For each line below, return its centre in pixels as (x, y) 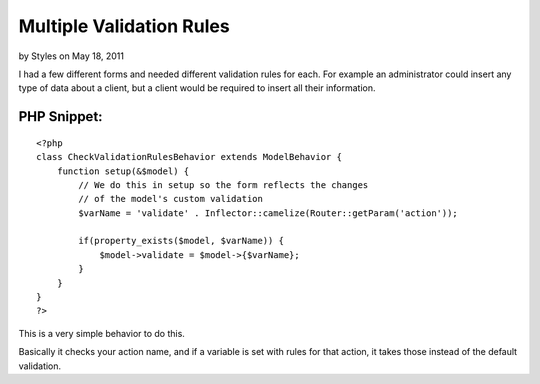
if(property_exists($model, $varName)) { (181, 241)
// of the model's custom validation (171, 199)
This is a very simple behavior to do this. (101, 333)
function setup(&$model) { (123, 171)
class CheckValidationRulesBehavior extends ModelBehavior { (189, 157)
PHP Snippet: (61, 116)
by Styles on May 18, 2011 (71, 56)
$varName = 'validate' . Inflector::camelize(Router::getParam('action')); (268, 213)
